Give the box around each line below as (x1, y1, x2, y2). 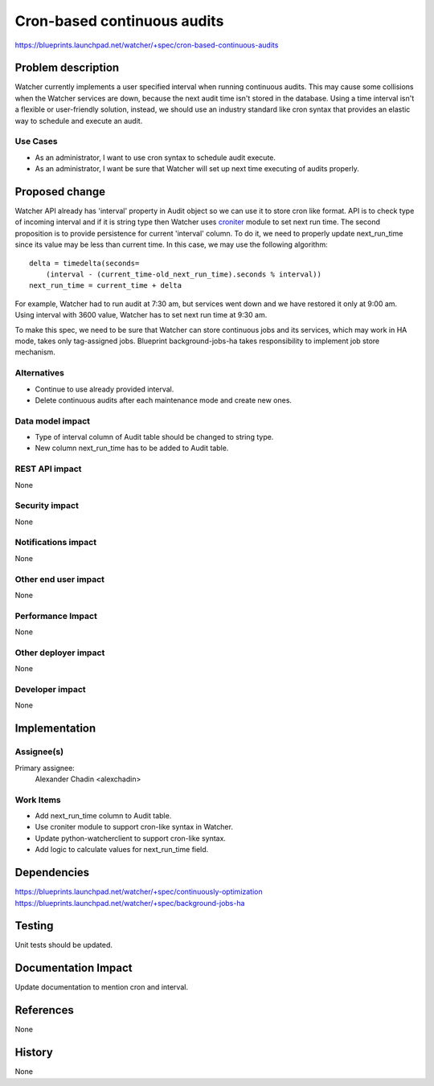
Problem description (14, 61, 120, 75)
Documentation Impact (14, 961, 133, 975)
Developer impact (14, 684, 86, 695)
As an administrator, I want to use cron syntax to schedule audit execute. (35, 153, 276, 162)
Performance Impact (14, 610, 98, 621)
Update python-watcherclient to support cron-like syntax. (35, 833, 227, 843)
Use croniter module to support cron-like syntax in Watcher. (35, 822, 233, 832)
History (14, 1046, 54, 1059)
